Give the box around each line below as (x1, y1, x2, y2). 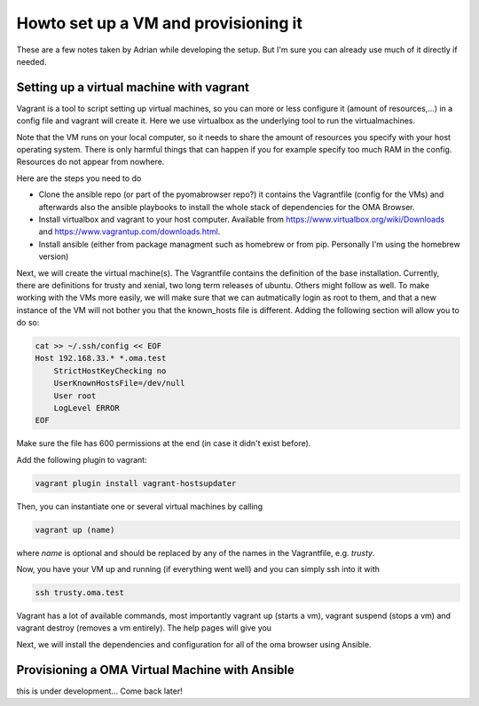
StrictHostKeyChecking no (53, 365, 167, 376)
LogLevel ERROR (53, 404, 120, 413)
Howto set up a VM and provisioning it (16, 13, 303, 33)
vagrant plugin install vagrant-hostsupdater (35, 478, 237, 488)
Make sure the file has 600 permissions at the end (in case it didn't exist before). (16, 438, 311, 449)
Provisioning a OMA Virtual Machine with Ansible (16, 662, 294, 678)
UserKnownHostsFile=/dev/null (53, 378, 185, 388)
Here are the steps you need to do (16, 173, 142, 184)
